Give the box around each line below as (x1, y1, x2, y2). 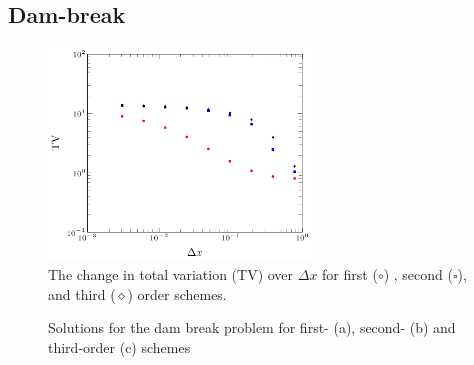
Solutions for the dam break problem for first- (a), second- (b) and (48, 317, 456, 338)
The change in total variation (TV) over (48, 263, 294, 284)
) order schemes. (127, 283, 227, 304)
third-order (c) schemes (48, 336, 191, 357)
